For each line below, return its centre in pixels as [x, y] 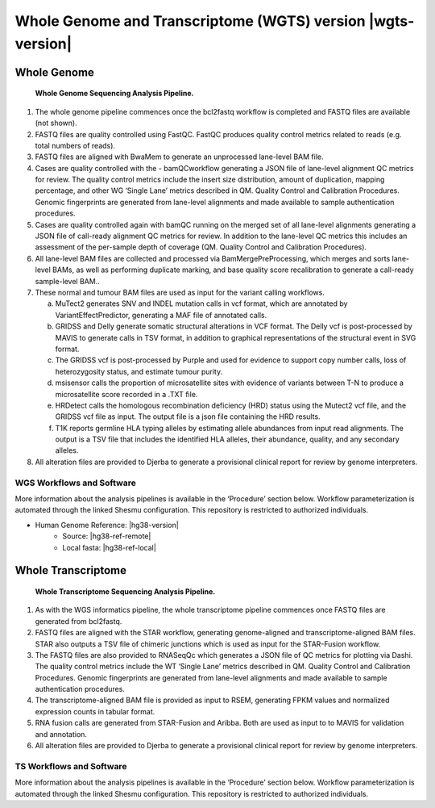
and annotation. [61, 734]
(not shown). [56, 123]
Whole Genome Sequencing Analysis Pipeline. [114, 94]
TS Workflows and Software [71, 766]
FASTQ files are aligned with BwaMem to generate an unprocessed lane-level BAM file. [179, 157]
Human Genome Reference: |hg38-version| [107, 525]
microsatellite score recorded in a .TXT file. [126, 394]
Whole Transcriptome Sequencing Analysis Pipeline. [125, 591]
